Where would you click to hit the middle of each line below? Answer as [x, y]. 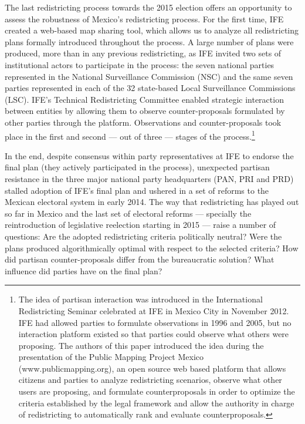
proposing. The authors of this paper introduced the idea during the [141, 345]
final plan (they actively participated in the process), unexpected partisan [137, 167]
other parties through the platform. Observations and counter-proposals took [143, 122]
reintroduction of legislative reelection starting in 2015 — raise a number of [140, 225]
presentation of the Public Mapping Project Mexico [111, 357]
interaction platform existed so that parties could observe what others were [154, 334]
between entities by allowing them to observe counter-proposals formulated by [145, 111]
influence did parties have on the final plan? [84, 270]
